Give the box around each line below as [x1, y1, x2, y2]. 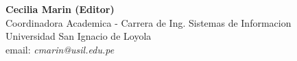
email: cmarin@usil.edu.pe [5, 42, 115, 56]
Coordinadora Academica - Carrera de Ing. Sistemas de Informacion [5, 15, 292, 29]
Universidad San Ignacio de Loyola [5, 29, 152, 43]
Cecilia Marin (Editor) [5, 2, 115, 16]
